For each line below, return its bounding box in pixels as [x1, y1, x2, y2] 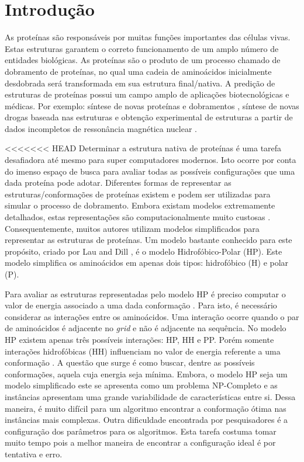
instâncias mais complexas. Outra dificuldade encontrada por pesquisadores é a [5, 414, 288, 426]
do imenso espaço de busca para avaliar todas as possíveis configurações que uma [5, 165, 295, 177]
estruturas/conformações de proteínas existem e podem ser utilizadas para [5, 187, 271, 200]
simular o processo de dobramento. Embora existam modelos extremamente [5, 199, 275, 211]
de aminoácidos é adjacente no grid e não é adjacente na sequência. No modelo [5, 322, 286, 334]
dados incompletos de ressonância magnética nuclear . [5, 122, 197, 134]
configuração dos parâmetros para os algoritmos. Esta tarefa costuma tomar [5, 425, 277, 437]
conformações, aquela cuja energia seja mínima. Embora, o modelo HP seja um [5, 367, 288, 380]
